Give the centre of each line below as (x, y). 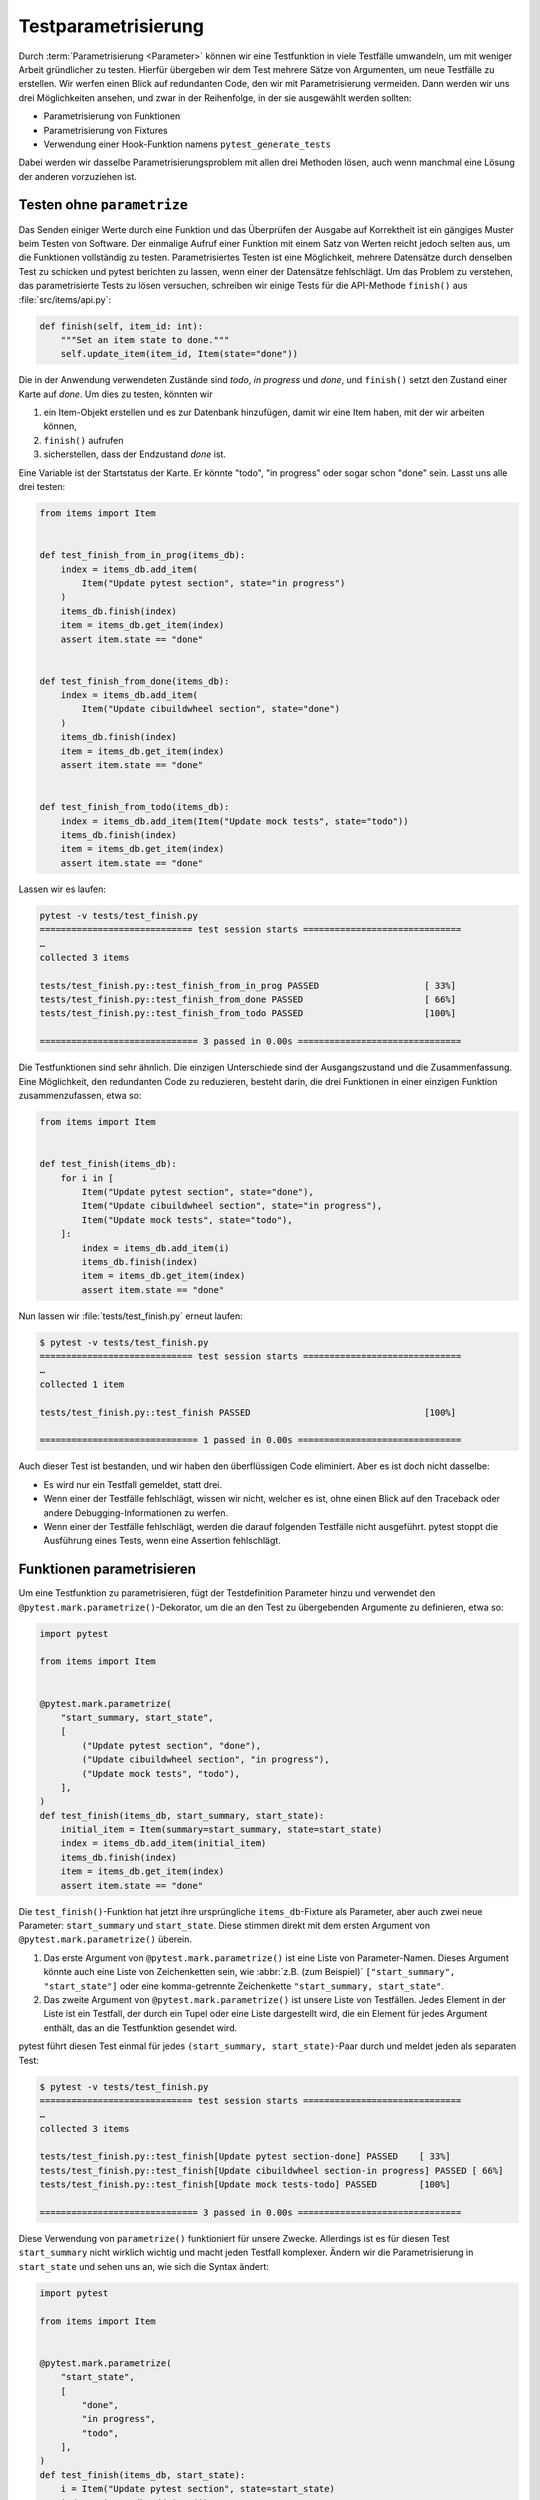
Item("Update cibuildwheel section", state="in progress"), (232, 1206)
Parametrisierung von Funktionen (112, 116)
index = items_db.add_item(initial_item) (163, 1843)
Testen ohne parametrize (103, 205)
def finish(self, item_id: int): (121, 326)
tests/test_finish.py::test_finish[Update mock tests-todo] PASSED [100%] (245, 2184)
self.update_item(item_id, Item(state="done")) (179, 354)
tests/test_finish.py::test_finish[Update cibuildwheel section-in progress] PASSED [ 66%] (271, 2170)
